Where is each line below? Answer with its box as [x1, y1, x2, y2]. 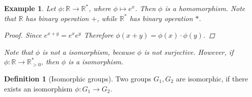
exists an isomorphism [4, 83, 73, 93]
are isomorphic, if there [176, 73, 248, 83]
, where [89, 3, 111, 13]
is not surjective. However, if [144, 46, 234, 57]
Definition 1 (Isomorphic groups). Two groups [4, 73, 151, 83]
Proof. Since [4, 30, 42, 40]
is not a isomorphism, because [42, 46, 135, 57]
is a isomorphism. [68, 56, 123, 67]
